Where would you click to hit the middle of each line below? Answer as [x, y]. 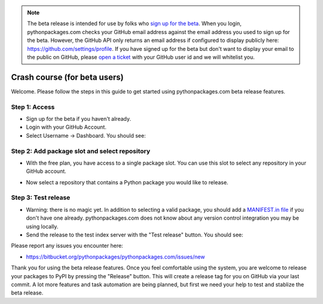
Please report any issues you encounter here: [67, 246]
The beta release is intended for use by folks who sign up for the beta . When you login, [134, 23]
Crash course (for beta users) [67, 77]
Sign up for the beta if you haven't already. [79, 119]
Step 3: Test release [41, 197]
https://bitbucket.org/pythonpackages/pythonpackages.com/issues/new [115, 257]
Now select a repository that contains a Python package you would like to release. [127, 182]
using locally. [42, 226]
